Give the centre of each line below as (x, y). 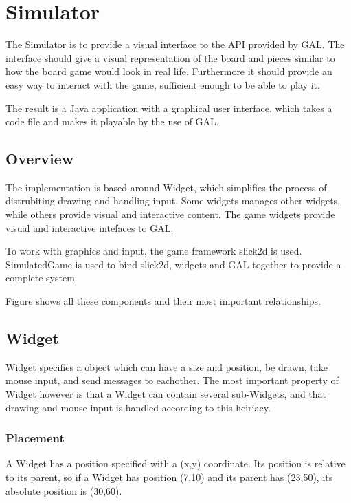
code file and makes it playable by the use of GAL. (112, 121)
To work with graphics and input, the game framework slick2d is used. (154, 251)
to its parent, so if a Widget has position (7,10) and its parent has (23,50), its (169, 477)
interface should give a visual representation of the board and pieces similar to (170, 57)
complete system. (42, 278)
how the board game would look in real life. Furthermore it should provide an (169, 71)
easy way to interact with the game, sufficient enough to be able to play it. (163, 84)
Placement (35, 438)
